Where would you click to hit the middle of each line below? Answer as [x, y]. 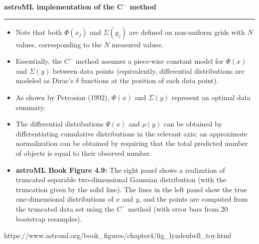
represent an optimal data [211, 97]
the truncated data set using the [65, 208]
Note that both [39, 32]
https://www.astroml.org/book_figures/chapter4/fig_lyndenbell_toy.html [118, 235]
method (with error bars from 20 [178, 208]
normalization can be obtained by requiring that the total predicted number [132, 143]
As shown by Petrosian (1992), [63, 97]
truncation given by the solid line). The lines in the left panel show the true [131, 189]
